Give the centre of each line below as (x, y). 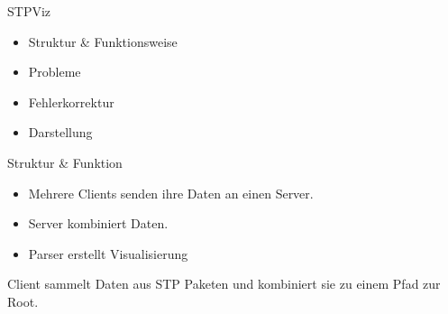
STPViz (29, 11)
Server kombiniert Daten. (98, 223)
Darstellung (60, 132)
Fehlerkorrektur (71, 102)
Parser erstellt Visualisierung (108, 253)
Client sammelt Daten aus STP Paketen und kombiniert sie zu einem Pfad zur (224, 284)
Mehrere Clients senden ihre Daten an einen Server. (171, 193)
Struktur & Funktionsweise (103, 41)
